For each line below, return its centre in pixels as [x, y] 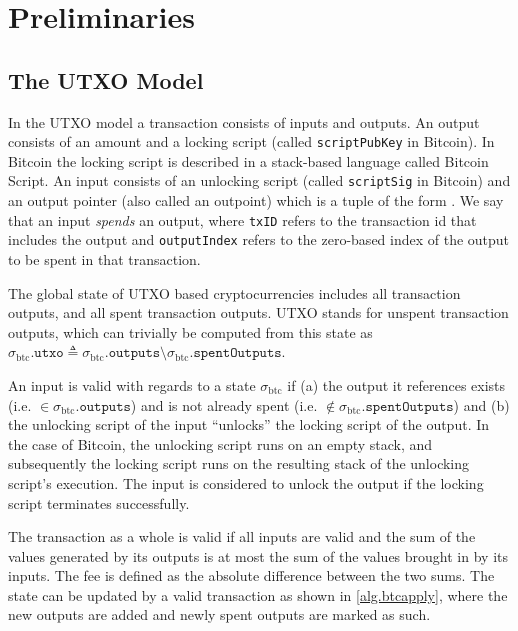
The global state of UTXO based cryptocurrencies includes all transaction [234, 292]
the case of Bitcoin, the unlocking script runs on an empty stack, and [220, 443]
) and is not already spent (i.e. [224, 404]
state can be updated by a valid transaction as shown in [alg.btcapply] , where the [258, 594]
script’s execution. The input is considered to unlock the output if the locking [246, 482]
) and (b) [481, 404]
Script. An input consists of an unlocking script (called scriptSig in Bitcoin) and [259, 180]
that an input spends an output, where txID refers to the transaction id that [242, 219]
